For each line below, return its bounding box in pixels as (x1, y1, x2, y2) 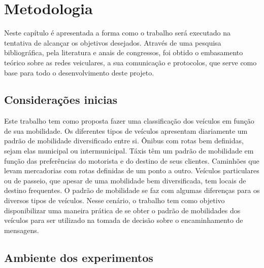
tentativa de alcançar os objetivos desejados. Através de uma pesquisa (4, 37, 221, 48)
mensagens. (4, 224, 39, 235)
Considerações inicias (4, 92, 117, 107)
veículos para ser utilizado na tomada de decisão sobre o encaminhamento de (4, 215, 243, 225)
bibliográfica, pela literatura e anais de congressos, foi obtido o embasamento (4, 47, 243, 58)
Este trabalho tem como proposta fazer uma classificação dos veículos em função (4, 116, 254, 126)
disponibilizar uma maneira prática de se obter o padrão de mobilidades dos (4, 205, 241, 215)
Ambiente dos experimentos (4, 249, 153, 265)
